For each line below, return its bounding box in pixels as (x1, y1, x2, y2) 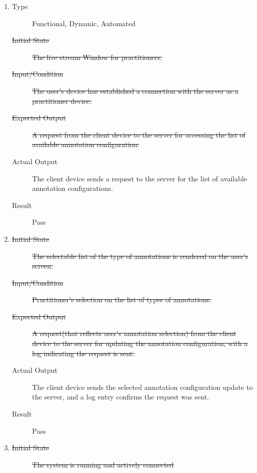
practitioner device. (32, 95, 92, 106)
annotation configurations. (32, 183, 113, 193)
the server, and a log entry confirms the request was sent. (32, 391, 209, 402)
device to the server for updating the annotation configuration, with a (32, 338, 248, 349)
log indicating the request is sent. (32, 348, 135, 358)
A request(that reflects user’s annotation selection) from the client (32, 328, 236, 339)
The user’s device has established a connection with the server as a (32, 85, 239, 96)
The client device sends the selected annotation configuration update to (32, 381, 253, 392)
